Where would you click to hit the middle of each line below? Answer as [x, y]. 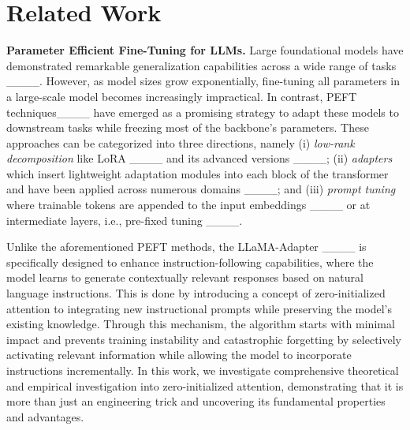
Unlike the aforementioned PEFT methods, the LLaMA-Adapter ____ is [186, 247]
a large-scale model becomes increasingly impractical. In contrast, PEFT [182, 96]
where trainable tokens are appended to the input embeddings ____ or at [188, 205]
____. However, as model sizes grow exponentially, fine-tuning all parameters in [203, 81]
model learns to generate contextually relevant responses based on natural [185, 277]
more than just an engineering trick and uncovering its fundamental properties [196, 401]
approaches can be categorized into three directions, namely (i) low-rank [181, 142]
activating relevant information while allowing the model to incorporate [179, 355]
